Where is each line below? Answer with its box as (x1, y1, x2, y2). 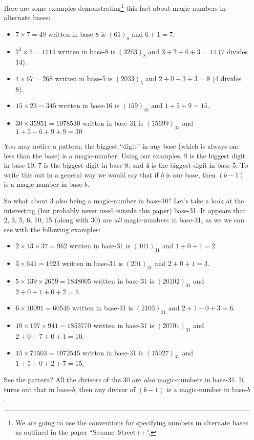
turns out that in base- (4, 384, 72, 394)
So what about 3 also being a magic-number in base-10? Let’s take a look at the (4, 195, 244, 205)
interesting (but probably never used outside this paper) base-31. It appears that (4, 205, 246, 215)
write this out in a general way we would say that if (4, 169, 159, 179)
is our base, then (166, 169, 216, 179)
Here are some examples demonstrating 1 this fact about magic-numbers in (4, 1, 226, 13)
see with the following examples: (4, 224, 101, 234)
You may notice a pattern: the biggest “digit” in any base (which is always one (4, 141, 240, 151)
